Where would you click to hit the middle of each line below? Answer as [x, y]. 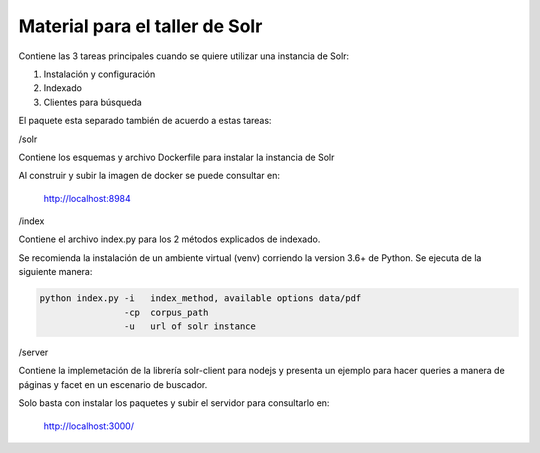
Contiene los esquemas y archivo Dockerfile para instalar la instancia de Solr [176, 157]
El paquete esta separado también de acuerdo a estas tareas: [145, 121]
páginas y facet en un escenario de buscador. [113, 384]
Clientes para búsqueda [92, 102]
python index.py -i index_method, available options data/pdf [200, 298]
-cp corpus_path [166, 312]
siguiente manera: [55, 272]
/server [33, 352]
